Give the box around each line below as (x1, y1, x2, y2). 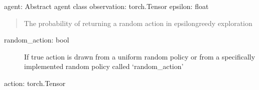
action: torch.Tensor (4, 77, 66, 88)
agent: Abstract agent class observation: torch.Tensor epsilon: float (4, 1, 209, 11)
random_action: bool (4, 34, 69, 45)
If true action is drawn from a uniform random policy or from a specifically (24, 51, 255, 61)
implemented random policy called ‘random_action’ (24, 61, 184, 71)
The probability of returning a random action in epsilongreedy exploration (24, 17, 252, 28)
